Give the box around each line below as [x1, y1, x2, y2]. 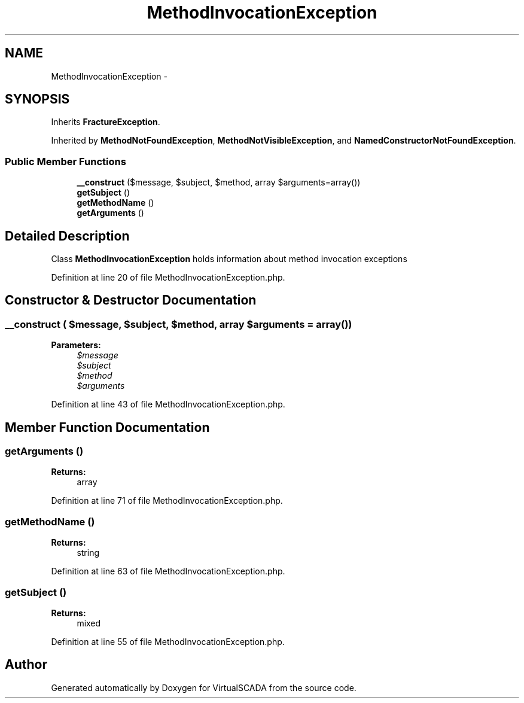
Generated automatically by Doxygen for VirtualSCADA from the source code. [51, 682, 357, 693]
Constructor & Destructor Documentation [5, 293, 257, 308]
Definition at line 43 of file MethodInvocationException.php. [51, 399, 285, 410]
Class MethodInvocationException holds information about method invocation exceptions [51, 254, 407, 264]
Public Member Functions [5, 155, 126, 168]
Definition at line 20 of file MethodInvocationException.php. [51, 272, 285, 283]
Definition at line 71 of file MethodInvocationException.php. [51, 495, 283, 506]
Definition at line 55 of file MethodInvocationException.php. [51, 636, 285, 647]
